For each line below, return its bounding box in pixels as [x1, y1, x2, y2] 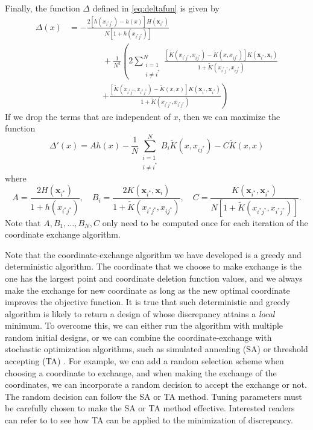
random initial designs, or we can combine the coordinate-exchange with [5, 330, 272, 343]
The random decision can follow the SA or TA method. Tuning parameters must [5, 390, 302, 402]
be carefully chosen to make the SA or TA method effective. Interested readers [5, 402, 295, 414]
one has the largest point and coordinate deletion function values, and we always [5, 271, 303, 284]
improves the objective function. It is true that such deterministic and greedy [5, 296, 290, 308]
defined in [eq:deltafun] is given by [92, 2, 220, 14]
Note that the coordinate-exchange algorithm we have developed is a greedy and [5, 248, 302, 261]
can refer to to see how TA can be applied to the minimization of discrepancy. [5, 414, 293, 426]
